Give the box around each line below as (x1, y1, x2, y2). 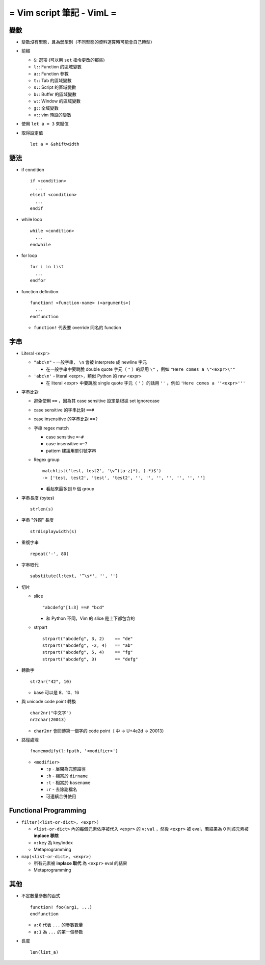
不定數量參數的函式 (21, 893, 60, 899)
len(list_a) (30, 949, 59, 955)
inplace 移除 (33, 833, 59, 838)
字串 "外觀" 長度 (21, 517, 54, 523)
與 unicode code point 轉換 (21, 699, 76, 705)
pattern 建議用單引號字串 (46, 448, 97, 454)
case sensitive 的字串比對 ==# (33, 407, 94, 413)
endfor (30, 278, 46, 283)
